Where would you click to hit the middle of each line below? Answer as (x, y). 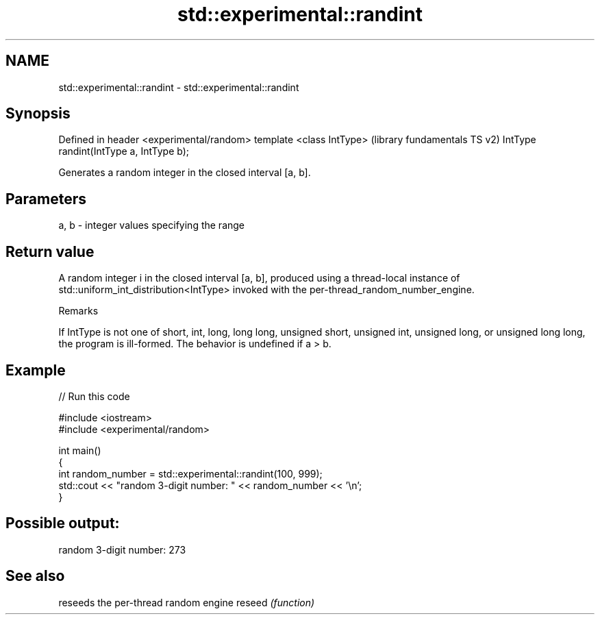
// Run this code (94, 396)
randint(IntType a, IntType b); (124, 151)
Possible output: (63, 523)
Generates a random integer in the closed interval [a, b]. (185, 173)
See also (35, 576)
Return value (50, 251)
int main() (80, 450)
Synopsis (38, 114)
